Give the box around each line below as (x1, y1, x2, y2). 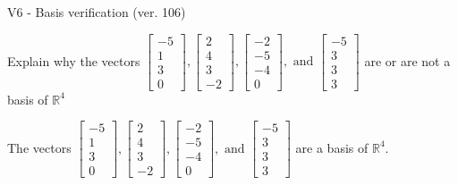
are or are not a (364, 51, 451, 70)
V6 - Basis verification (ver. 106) (7, 3, 186, 21)
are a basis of (295, 138, 369, 156)
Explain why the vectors (7, 51, 140, 70)
